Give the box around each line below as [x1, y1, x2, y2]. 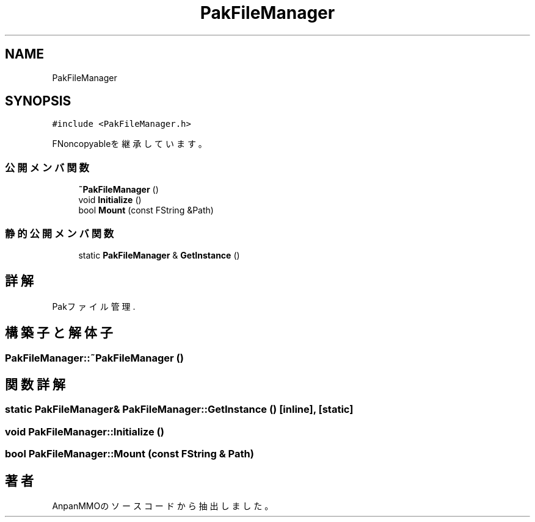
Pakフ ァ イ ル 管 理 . [52, 301, 136, 312]
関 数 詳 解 [5, 377, 65, 393]
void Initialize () [78, 195, 142, 206]
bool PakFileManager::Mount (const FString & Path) [5, 448, 254, 460]
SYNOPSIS [5, 93, 71, 109]
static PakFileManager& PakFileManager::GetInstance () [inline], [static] [5, 403, 354, 416]
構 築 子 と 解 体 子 [5, 325, 113, 341]
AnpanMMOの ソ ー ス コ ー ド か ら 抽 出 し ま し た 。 [52, 501, 274, 512]
